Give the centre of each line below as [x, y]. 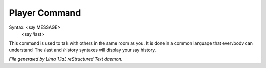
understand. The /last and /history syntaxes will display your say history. [83, 50]
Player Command [45, 13]
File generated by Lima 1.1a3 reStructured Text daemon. [66, 59]
